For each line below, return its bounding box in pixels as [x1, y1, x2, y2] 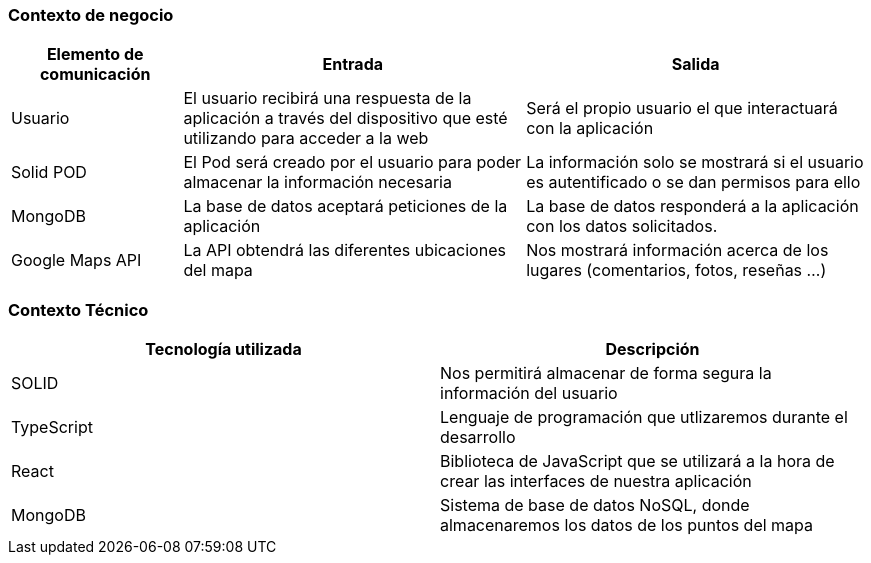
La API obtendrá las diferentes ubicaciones [183, 240, 506, 261]
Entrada [322, 54, 384, 75]
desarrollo [440, 427, 516, 448]
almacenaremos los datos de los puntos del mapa [440, 515, 814, 536]
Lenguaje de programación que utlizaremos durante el [440, 407, 848, 428]
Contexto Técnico [8, 299, 149, 320]
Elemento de [46, 44, 144, 65]
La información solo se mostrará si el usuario [526, 152, 864, 173]
